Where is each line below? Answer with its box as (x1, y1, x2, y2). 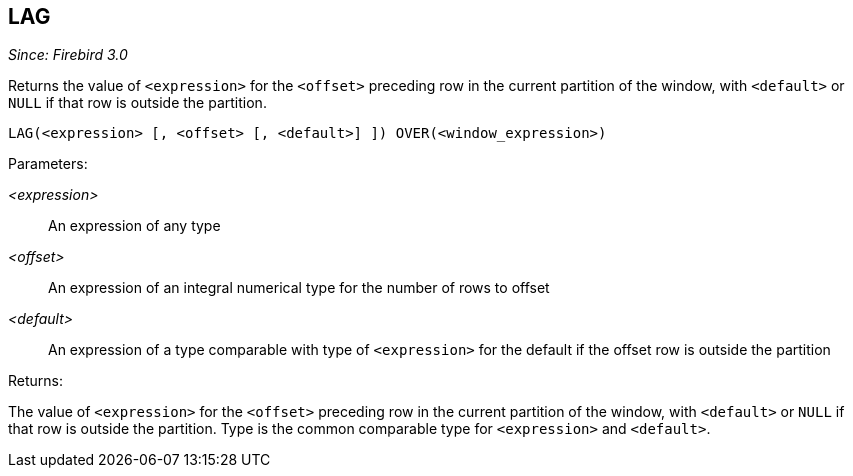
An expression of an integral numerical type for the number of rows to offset (48, 279, 550, 297)
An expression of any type (48, 217, 221, 235)
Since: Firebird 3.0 (8, 46, 128, 64)
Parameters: (8, 155, 88, 173)
